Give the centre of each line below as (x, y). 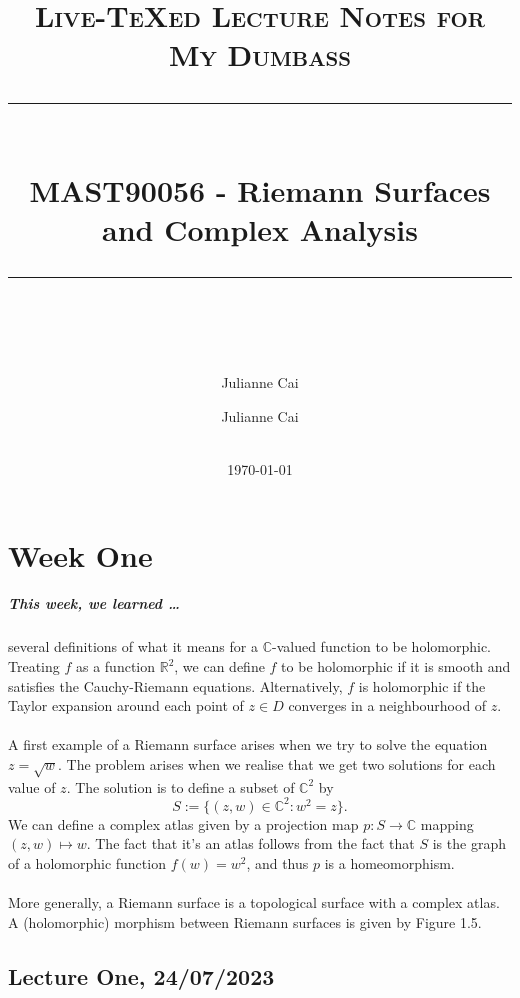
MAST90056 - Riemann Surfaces (260, 189)
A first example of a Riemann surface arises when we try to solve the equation (248, 744)
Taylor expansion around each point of (126, 705)
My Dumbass (260, 54)
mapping (447, 823)
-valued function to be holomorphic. (381, 646)
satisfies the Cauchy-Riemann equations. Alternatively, (175, 685)
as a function (115, 666)
